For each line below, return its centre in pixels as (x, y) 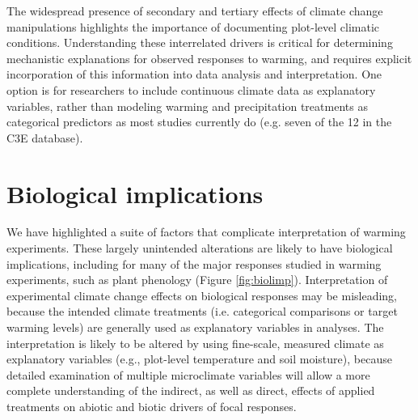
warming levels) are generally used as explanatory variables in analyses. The (195, 327)
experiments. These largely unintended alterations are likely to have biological (200, 248)
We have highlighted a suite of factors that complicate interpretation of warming (206, 232)
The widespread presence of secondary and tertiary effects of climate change (195, 11)
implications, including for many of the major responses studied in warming (194, 263)
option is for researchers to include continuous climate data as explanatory (191, 89)
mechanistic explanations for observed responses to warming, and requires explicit (209, 58)
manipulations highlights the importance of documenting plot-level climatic (193, 26)
